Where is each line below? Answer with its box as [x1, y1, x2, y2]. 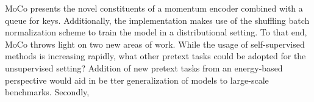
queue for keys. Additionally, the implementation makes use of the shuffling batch [5, 13, 310, 26]
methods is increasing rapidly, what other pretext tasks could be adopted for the [5, 49, 306, 62]
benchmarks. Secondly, [5, 86, 90, 98]
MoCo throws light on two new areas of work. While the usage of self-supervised [5, 37, 305, 50]
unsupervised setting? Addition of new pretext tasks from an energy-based [5, 61, 283, 74]
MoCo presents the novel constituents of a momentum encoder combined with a [5, 2, 303, 14]
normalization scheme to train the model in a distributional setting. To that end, [5, 26, 307, 38]
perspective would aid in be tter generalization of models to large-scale [5, 73, 269, 86]
